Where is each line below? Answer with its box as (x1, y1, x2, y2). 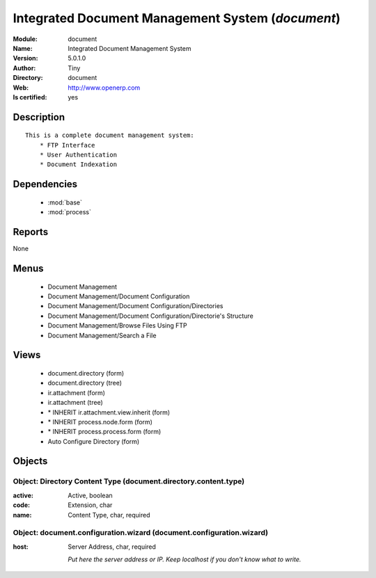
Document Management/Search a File (47, 331, 157, 339)
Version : (13, 54, 38, 63)
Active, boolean (68, 491, 113, 499)
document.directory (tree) (47, 379, 122, 387)
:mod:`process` (47, 208, 92, 216)
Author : (13, 63, 36, 72)
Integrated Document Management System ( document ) (13, 10, 341, 26)
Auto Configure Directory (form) (47, 437, 140, 445)
